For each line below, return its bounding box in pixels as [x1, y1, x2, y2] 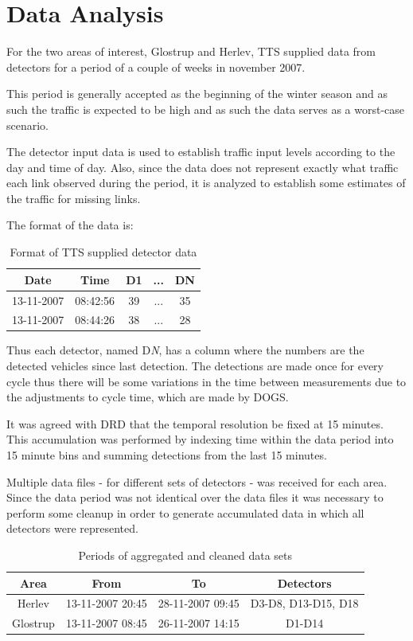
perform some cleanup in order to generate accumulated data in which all [6, 504, 364, 521]
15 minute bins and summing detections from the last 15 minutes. [6, 447, 327, 463]
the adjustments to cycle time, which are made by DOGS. [6, 389, 289, 405]
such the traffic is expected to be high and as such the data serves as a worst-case [6, 100, 405, 117]
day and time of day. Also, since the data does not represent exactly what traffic [6, 158, 399, 175]
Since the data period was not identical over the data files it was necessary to [6, 489, 384, 506]
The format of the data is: [6, 217, 134, 233]
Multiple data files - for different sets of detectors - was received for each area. [6, 473, 388, 490]
